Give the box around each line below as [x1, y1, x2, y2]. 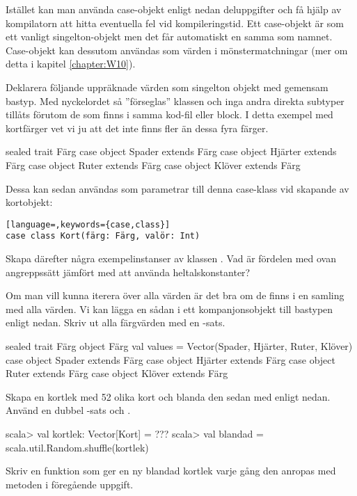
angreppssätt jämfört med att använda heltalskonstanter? [6, 264, 251, 279]
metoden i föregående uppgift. [6, 477, 134, 491]
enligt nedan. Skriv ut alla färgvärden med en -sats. [6, 315, 225, 330]
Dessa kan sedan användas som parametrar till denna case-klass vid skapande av [6, 181, 349, 195]
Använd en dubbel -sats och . [6, 403, 131, 417]
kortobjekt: [6, 195, 53, 209]
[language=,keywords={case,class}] [6, 219, 170, 230]
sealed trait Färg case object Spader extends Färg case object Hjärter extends [6, 144, 337, 159]
